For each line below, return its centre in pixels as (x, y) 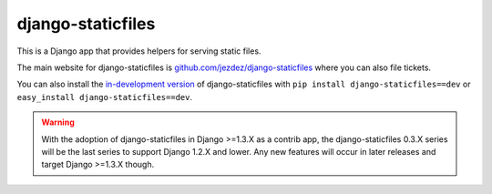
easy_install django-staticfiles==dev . (105, 97)
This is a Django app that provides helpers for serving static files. (139, 51)
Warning (58, 122)
